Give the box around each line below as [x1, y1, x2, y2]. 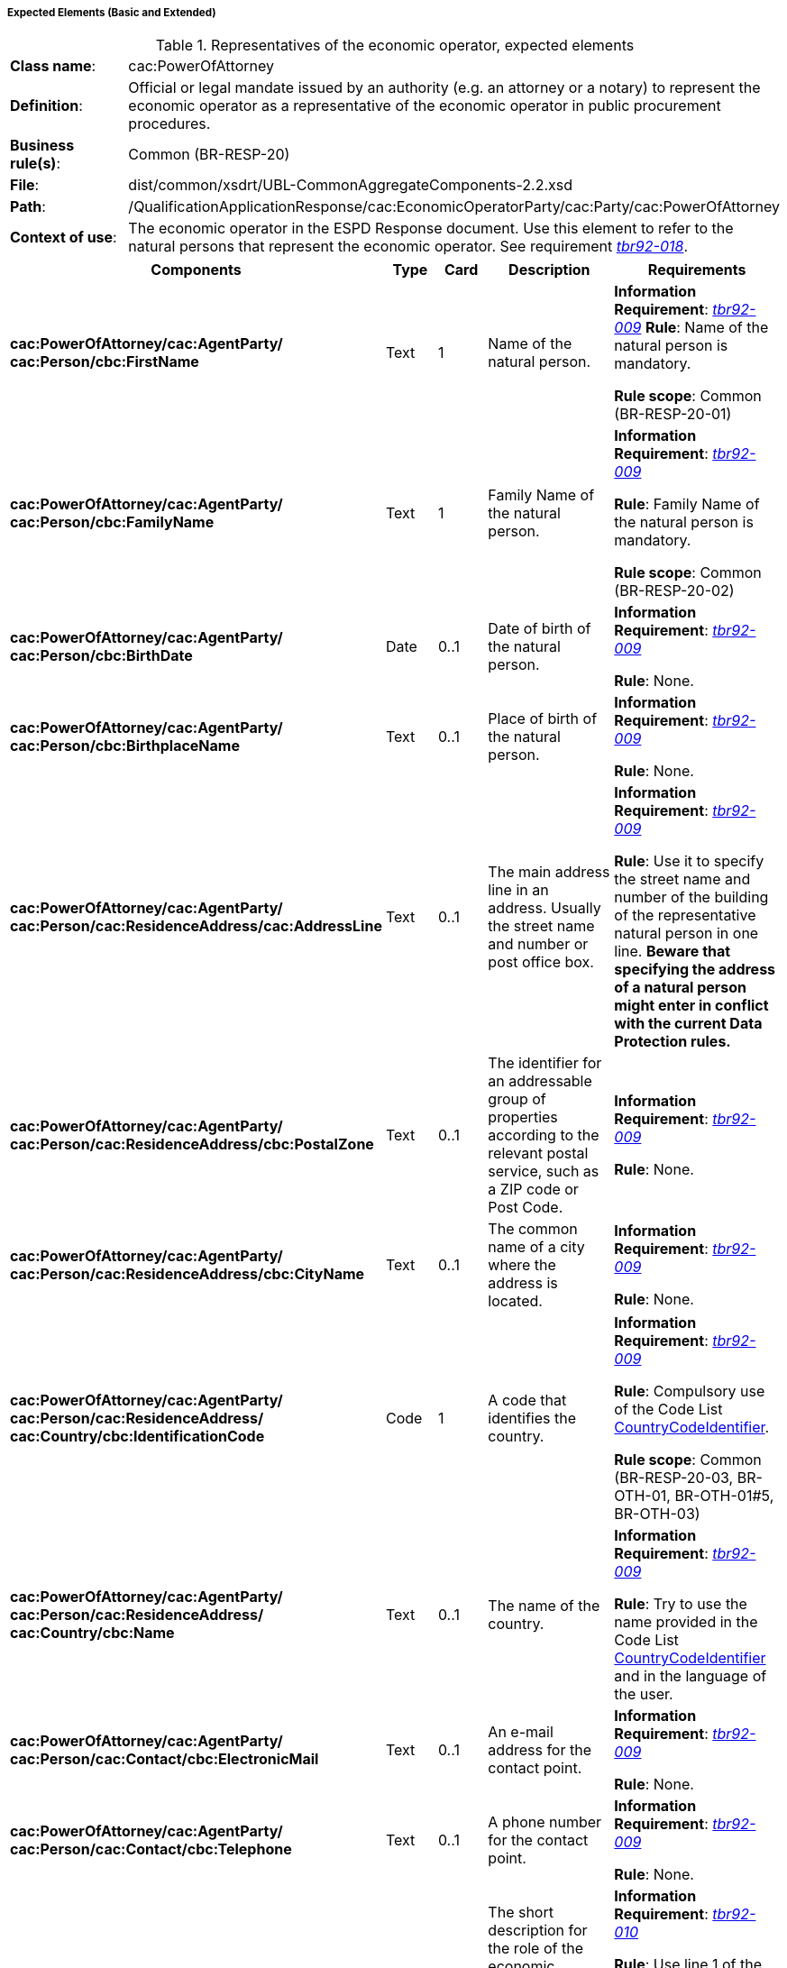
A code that [488, 1391, 567, 1410]
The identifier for [488, 1054, 602, 1073]
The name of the [488, 1597, 600, 1616]
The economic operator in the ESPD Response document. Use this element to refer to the [128, 219, 734, 238]
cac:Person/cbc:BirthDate [10, 646, 193, 665]
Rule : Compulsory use [614, 1382, 765, 1401]
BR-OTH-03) [614, 1505, 700, 1524]
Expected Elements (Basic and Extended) [7, 6, 216, 19]
